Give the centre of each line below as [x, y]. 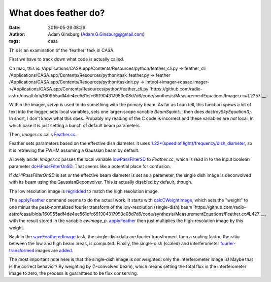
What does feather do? [57, 13]
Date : [15, 28]
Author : [17, 34]
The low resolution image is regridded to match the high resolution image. [84, 191]
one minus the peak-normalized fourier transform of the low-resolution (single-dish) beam [101, 207]
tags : [15, 41]
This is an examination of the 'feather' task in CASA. [62, 50]
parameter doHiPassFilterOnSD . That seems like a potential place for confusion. [90, 166]
